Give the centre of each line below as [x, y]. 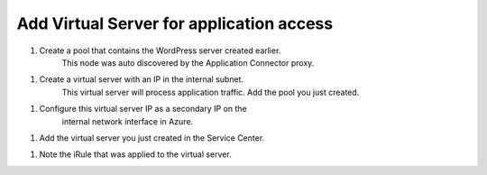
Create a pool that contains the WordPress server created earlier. [160, 51]
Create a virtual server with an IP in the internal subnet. [141, 79]
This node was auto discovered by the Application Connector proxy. [188, 62]
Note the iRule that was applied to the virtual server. [135, 154]
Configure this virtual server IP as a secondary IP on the [143, 109]
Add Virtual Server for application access [175, 23]
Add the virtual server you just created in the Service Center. [152, 138]
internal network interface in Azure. [128, 121]
